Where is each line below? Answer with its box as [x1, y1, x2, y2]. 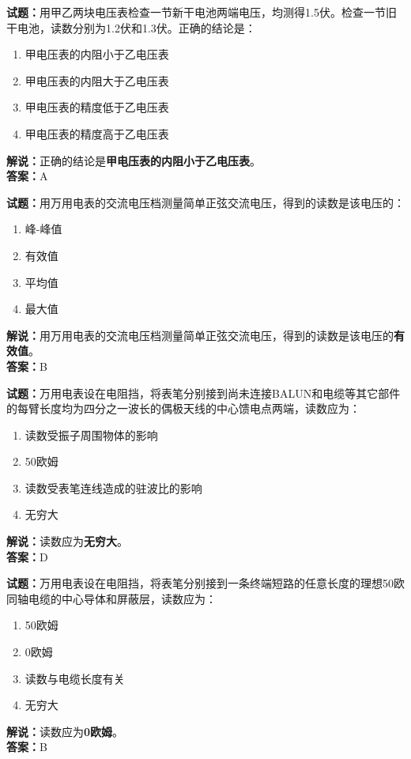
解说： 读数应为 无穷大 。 [6, 533, 128, 549]
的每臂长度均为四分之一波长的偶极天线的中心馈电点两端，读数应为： [6, 400, 360, 417]
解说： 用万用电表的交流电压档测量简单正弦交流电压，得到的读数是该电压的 [6, 327, 394, 343]
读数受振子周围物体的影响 [25, 426, 158, 443]
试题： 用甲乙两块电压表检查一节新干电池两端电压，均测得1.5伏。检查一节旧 [6, 4, 397, 20]
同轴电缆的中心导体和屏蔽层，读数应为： [6, 590, 217, 606]
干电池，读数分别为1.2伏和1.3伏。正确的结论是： [6, 19, 256, 36]
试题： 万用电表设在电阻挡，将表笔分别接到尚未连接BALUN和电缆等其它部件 [6, 384, 401, 401]
